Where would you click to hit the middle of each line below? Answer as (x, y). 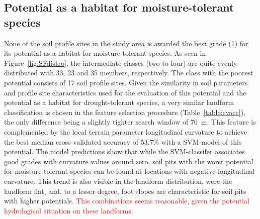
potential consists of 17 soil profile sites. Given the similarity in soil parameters (126, 82)
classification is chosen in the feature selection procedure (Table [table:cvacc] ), (125, 112)
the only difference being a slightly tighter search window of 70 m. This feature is (130, 122)
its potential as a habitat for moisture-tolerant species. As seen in (105, 53)
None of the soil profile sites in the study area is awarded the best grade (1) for (126, 43)
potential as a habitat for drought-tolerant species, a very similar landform (119, 102)
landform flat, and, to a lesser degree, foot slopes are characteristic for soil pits (125, 191)
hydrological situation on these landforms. (69, 210)
